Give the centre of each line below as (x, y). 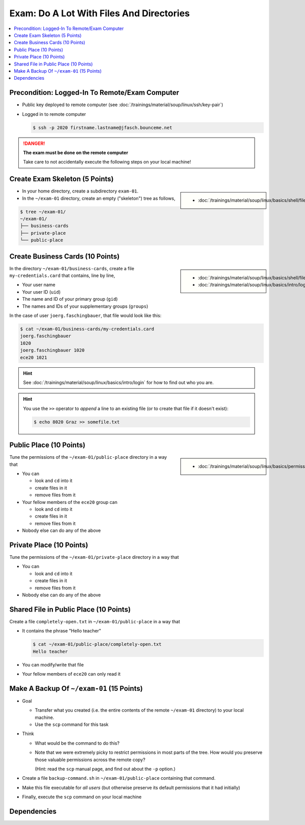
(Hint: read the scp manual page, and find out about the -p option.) (105, 769)
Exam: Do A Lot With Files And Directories (100, 13)
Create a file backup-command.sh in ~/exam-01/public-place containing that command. (119, 778)
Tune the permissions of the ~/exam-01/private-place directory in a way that (94, 557)
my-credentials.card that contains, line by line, (62, 276)
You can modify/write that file (53, 664)
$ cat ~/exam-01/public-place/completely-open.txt (97, 644)
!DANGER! (34, 143)
